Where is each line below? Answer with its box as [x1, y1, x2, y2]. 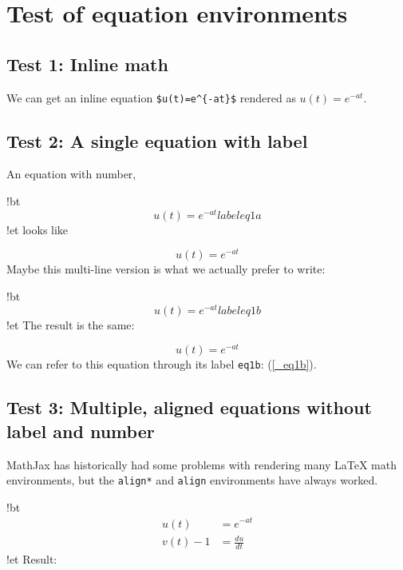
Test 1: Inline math [6, 51, 168, 76]
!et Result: [6, 550, 57, 567]
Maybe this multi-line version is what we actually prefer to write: [6, 261, 326, 277]
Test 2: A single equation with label [6, 128, 308, 153]
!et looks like [6, 221, 69, 237]
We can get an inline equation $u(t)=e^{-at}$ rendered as [6, 89, 296, 106]
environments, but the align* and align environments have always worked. [6, 472, 378, 488]
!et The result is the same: [6, 316, 135, 333]
